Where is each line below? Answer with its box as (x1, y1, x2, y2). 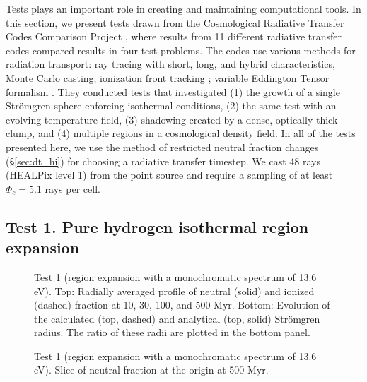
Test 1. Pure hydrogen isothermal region (6, 215, 309, 237)
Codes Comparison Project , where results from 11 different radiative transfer (6, 29, 342, 44)
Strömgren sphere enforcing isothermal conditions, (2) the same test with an (6, 98, 337, 113)
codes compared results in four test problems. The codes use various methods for (6, 42, 356, 57)
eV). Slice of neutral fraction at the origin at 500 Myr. (34, 362, 269, 377)
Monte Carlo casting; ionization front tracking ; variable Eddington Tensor (6, 70, 330, 85)
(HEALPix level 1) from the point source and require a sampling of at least (6, 167, 333, 182)
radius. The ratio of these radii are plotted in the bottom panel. (34, 325, 310, 340)
